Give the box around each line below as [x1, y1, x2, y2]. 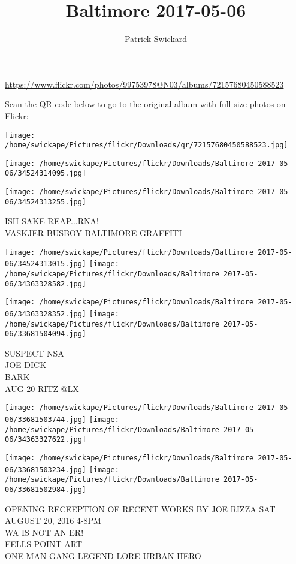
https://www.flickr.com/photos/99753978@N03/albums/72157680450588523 [5, 77, 284, 90]
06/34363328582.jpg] [5, 279, 87, 288]
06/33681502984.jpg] [5, 485, 87, 494]
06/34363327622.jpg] [5, 435, 87, 444]
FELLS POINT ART [5, 538, 83, 550]
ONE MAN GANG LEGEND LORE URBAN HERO [5, 549, 201, 562]
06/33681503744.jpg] [5, 415, 87, 424]
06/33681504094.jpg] [5, 330, 87, 339]
